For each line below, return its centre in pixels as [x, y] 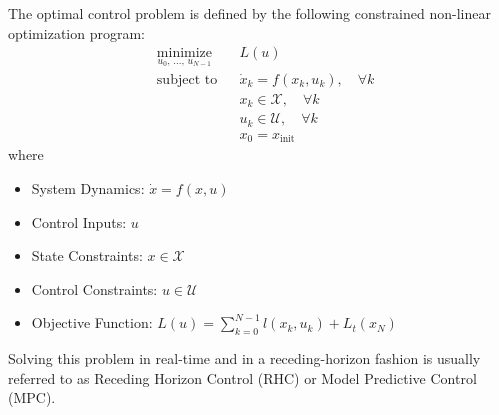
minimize [184, 53]
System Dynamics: [88, 187]
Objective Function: [92, 322]
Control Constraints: [94, 288]
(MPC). [32, 397]
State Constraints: [87, 255]
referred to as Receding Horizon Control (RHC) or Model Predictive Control [242, 377]
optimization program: [76, 32]
